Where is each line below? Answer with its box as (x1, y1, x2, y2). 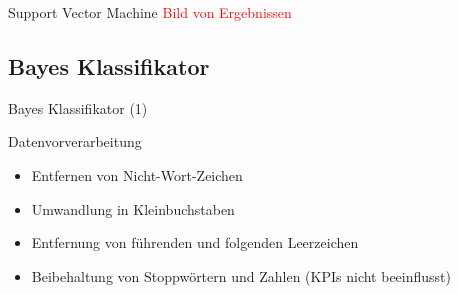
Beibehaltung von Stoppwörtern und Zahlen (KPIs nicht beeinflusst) (31, 265, 451, 286)
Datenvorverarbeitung (8, 131, 142, 152)
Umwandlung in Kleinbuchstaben (31, 198, 235, 219)
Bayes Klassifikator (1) (8, 97, 148, 118)
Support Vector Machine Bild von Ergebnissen (8, 2, 292, 22)
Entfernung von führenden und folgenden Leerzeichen (31, 232, 359, 253)
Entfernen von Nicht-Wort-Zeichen (31, 164, 243, 185)
